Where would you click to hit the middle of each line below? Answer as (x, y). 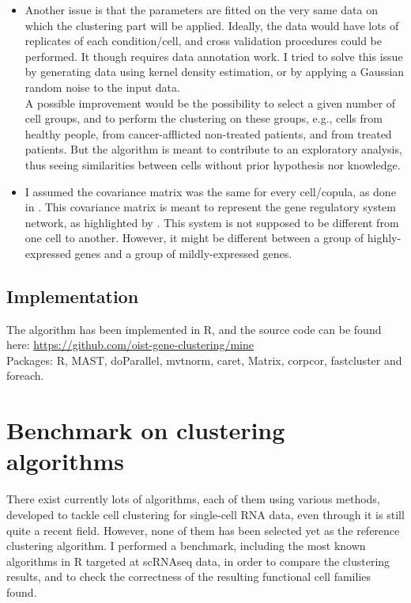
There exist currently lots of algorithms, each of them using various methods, (193, 499)
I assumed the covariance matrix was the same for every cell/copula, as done (210, 191)
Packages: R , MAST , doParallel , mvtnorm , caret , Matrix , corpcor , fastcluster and (204, 360)
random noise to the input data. (102, 87)
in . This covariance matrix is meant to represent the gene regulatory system (210, 207)
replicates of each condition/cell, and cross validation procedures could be (203, 41)
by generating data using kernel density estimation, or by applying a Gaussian (215, 72)
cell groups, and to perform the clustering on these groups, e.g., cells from (204, 118)
